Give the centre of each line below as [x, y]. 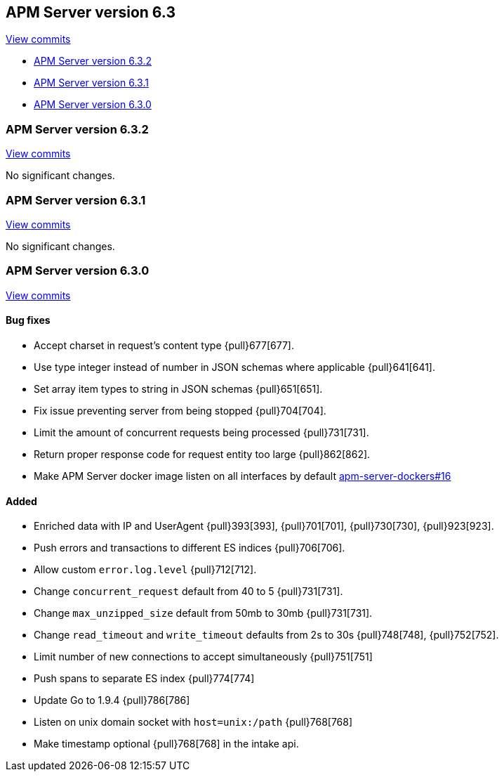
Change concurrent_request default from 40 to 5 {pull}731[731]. [188, 592]
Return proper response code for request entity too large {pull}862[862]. [202, 454]
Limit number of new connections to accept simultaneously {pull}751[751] [203, 657]
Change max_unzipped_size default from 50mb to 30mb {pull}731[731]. [203, 613]
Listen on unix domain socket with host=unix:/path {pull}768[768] [193, 722]
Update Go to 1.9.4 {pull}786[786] [112, 700]
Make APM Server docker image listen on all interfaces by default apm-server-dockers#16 [243, 476]
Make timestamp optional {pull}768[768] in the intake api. [166, 744]
